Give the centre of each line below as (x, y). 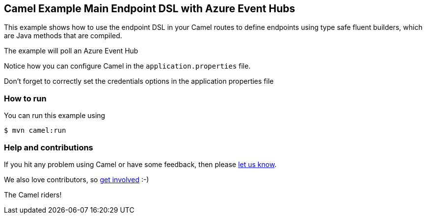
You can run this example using (55, 116)
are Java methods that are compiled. (63, 36)
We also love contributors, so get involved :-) (77, 179)
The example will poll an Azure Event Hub (71, 51)
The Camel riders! (33, 194)
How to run (25, 98)
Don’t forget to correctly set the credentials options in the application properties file (139, 81)
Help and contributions (49, 147)
